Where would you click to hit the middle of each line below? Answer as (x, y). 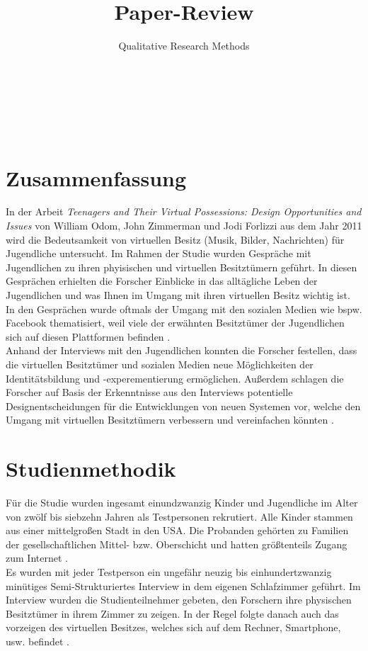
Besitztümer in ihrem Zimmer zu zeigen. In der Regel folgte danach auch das (172, 613)
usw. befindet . (38, 641)
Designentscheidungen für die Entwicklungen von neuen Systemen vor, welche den (183, 406)
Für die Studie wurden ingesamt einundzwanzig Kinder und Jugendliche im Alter (182, 503)
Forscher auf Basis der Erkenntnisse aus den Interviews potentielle (149, 392)
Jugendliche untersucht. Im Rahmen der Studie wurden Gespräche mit (159, 253)
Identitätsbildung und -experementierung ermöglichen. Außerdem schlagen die (175, 378)
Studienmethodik (91, 469)
